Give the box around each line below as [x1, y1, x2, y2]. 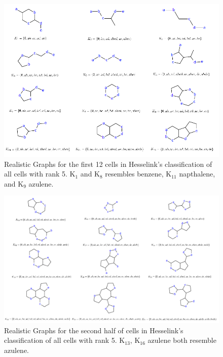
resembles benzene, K [105, 168, 172, 179]
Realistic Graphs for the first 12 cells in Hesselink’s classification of [4, 158, 212, 169]
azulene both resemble [147, 335, 216, 345]
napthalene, [179, 168, 215, 179]
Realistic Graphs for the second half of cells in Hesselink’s [4, 325, 183, 335]
